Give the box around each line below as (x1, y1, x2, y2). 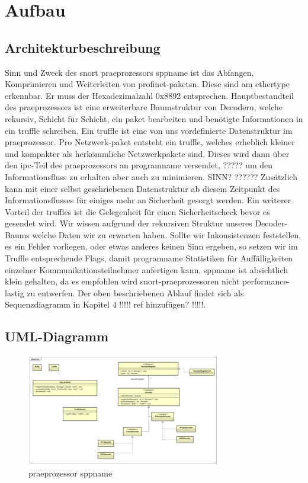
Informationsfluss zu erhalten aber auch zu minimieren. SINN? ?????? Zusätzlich (5, 170, 297, 183)
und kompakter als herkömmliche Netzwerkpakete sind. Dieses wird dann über (5, 147, 290, 159)
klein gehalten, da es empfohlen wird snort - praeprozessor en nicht (5, 275, 240, 287)
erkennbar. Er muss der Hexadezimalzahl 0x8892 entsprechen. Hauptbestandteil (5, 89, 294, 101)
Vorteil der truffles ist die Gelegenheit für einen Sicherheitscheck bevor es (5, 205, 270, 217)
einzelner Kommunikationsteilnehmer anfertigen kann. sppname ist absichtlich (5, 263, 288, 276)
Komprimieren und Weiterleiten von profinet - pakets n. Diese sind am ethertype (5, 78, 290, 90)
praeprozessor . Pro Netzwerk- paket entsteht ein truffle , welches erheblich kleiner (5, 136, 295, 148)
